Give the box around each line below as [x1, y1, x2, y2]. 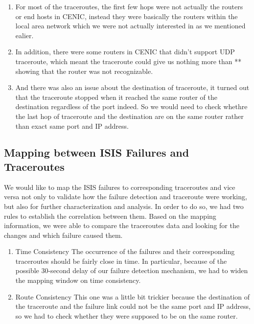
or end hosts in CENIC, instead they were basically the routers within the [15, 11, 238, 21]
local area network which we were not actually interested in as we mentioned [15, 21, 246, 31]
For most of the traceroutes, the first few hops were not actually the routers [15, 1, 243, 11]
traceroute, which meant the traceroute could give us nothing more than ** [15, 56, 242, 66]
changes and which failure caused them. [4, 230, 123, 240]
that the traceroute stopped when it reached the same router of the [15, 92, 217, 102]
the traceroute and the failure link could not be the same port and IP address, [15, 301, 251, 311]
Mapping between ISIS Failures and [4, 144, 189, 160]
